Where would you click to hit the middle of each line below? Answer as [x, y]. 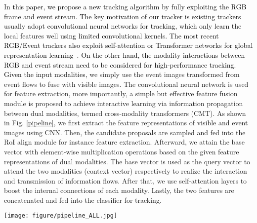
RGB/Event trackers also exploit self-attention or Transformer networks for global [128, 45]
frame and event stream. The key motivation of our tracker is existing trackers [123, 16]
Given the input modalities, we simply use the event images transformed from [122, 74]
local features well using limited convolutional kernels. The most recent [111, 35]
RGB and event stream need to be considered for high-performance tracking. [120, 64]
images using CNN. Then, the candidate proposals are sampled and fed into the [125, 132]
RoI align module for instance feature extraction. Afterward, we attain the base [125, 142]
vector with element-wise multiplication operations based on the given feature [122, 151]
